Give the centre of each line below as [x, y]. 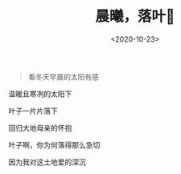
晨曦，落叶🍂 [135, 16]
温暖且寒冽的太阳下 [40, 94]
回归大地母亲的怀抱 [40, 127]
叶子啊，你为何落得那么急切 [54, 144]
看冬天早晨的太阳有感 [63, 76]
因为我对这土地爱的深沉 [47, 162]
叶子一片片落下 [33, 111]
